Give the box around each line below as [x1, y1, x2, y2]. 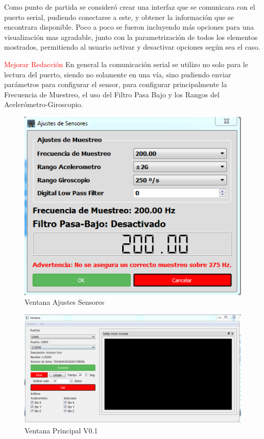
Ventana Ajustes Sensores [25, 297, 105, 307]
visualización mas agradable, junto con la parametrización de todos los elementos [4, 31, 258, 42]
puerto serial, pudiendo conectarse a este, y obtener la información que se [4, 11, 234, 22]
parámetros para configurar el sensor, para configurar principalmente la [4, 79, 227, 90]
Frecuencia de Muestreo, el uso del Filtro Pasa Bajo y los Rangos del [4, 89, 220, 99]
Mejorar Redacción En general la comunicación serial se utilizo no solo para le [4, 58, 248, 69]
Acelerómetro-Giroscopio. [4, 99, 83, 110]
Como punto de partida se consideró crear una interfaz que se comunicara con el [4, 2, 255, 12]
